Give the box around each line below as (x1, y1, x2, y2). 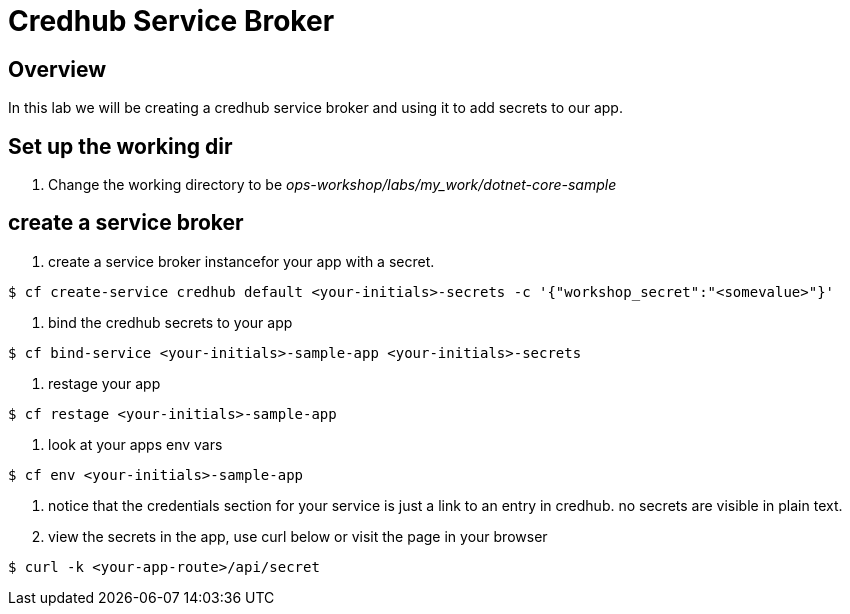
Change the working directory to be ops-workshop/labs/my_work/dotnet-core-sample (48, 176, 617, 194)
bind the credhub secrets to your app (48, 313, 293, 331)
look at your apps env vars (48, 435, 223, 453)
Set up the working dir (8, 133, 233, 159)
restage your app (48, 374, 161, 392)
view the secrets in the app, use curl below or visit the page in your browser (48, 527, 548, 545)
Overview (8, 56, 107, 82)
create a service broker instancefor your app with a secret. (48, 252, 435, 270)
